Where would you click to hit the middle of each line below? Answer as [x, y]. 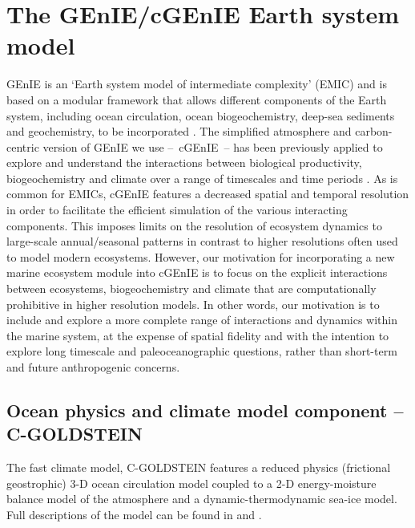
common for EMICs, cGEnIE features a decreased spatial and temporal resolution [208, 194]
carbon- [374, 131]
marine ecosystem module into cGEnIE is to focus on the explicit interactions [197, 272]
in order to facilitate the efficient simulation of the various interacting [177, 210]
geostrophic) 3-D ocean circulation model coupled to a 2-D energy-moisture [191, 483]
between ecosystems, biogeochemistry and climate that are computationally [191, 288]
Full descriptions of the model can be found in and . [134, 514]
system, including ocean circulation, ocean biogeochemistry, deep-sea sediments [201, 115]
